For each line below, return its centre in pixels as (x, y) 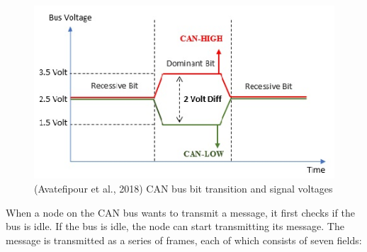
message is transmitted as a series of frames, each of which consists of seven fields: (184, 240)
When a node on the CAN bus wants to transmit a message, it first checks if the (180, 212)
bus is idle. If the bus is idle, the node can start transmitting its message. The (175, 226)
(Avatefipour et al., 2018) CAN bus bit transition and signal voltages (183, 189)
